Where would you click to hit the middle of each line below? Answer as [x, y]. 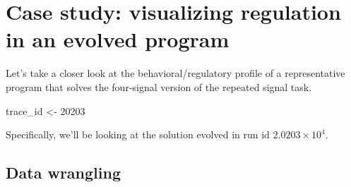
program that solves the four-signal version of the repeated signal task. [159, 86]
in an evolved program [118, 39]
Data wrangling [63, 173]
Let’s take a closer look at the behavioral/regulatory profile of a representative [175, 73]
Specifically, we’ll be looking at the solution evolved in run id [138, 134]
